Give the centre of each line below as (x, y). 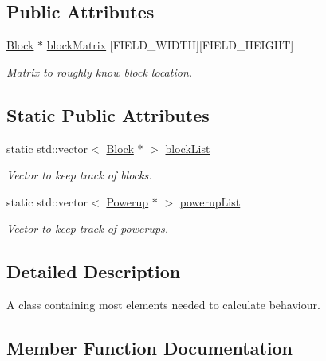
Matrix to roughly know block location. (100, 71)
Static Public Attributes (108, 114)
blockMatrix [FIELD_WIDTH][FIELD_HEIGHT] (170, 45)
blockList (188, 148)
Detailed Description (94, 271)
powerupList (210, 201)
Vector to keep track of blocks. (79, 175)
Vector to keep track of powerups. (88, 228)
